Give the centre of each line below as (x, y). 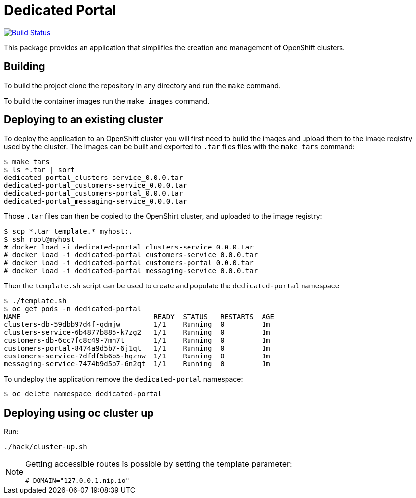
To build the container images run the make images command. (107, 101)
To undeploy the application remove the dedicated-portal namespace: (124, 379)
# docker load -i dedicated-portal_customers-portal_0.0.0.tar (129, 263)
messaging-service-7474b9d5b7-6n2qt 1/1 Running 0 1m (137, 364)
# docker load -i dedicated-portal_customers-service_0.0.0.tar (131, 255)
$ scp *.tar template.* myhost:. (69, 231)
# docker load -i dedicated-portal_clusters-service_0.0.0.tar (129, 247)
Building (25, 67)
